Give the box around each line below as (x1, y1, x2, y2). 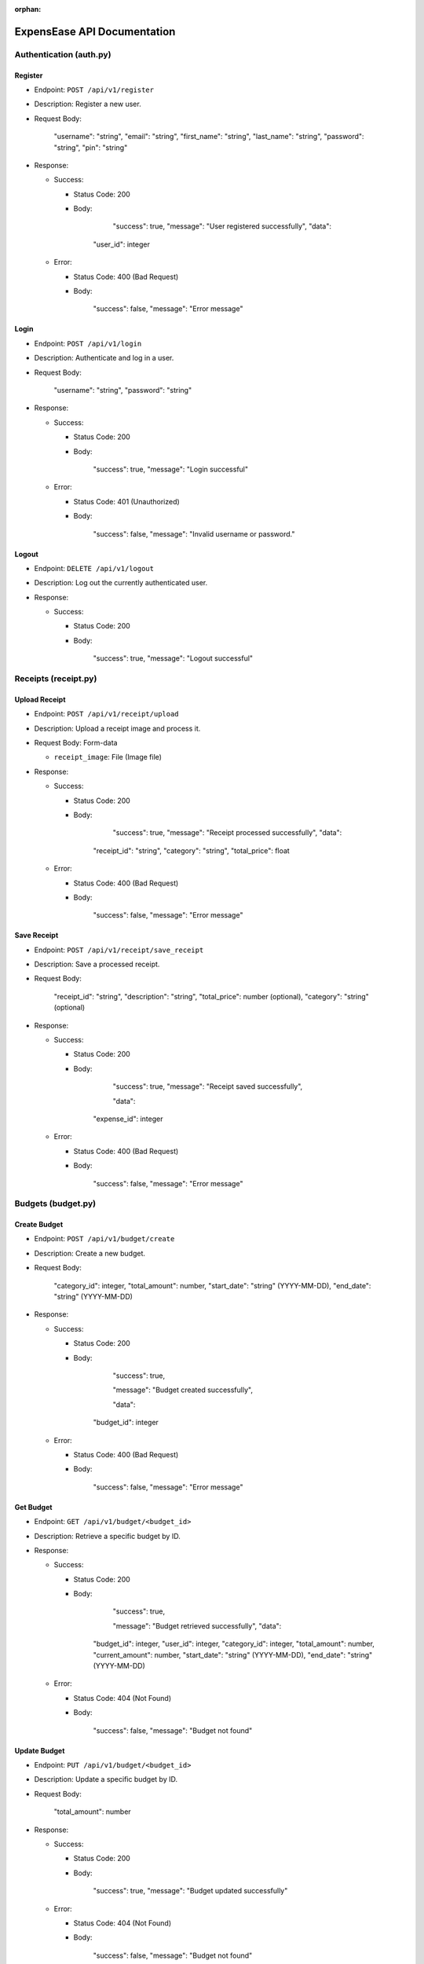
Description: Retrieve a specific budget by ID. (34, 1531, 181, 1541)
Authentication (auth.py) (14, 49, 111, 60)
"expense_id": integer (93, 1114, 163, 1123)
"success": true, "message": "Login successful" (93, 464, 249, 474)
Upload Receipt (14, 694, 66, 704)
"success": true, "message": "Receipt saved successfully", (112, 1082, 303, 1091)
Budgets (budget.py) (14, 1198, 97, 1209)
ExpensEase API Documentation (14, 24, 176, 38)
